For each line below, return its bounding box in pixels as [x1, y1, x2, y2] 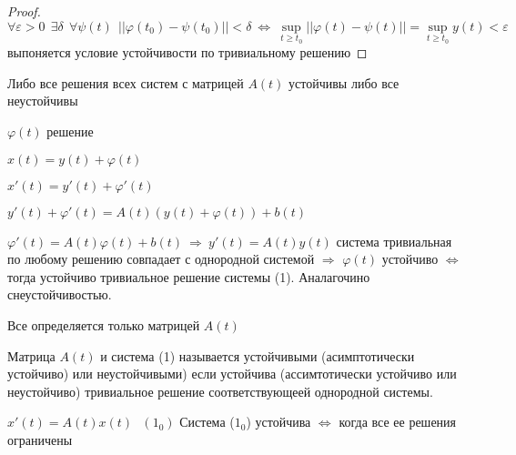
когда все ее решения [339, 412, 457, 431]
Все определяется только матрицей [7, 315, 200, 334]
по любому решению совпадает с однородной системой [7, 249, 315, 268]
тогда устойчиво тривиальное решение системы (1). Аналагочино [7, 267, 370, 286]
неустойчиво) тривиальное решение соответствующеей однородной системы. [7, 381, 433, 400]
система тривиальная [336, 231, 452, 250]
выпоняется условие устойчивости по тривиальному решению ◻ [7, 43, 368, 62]
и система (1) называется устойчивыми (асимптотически [100, 346, 415, 365]
